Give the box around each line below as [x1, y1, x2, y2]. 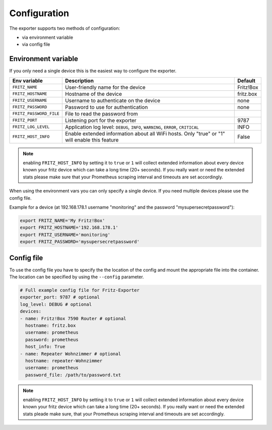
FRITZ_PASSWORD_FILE [12, 111, 60, 116]
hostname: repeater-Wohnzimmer [25, 358, 103, 363]
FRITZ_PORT [12, 117, 38, 123]
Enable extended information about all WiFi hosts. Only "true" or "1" [64, 130, 225, 137]
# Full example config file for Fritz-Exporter [20, 287, 140, 293]
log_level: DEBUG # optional [20, 301, 92, 307]
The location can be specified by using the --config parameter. [9, 274, 144, 280]
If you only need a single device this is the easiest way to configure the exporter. [9, 68, 176, 74]
